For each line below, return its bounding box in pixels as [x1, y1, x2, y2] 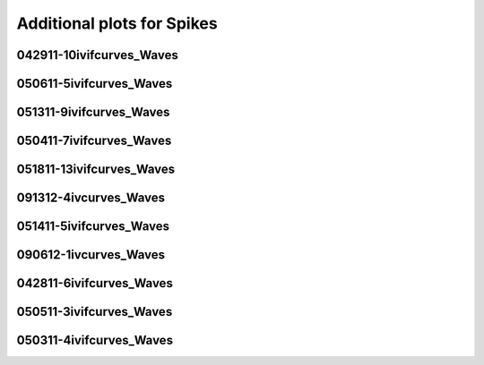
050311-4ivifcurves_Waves [16, 333, 174, 348]
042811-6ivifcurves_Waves [16, 276, 174, 291]
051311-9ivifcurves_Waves [16, 105, 170, 120]
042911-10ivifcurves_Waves [16, 47, 178, 63]
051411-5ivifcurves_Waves [16, 219, 170, 234]
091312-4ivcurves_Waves [16, 191, 166, 206]
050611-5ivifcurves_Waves [16, 76, 173, 91]
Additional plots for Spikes [16, 13, 219, 33]
